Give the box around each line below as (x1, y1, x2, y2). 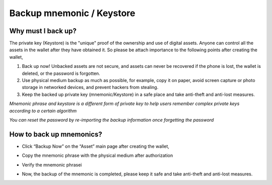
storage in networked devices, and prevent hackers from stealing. (22, 84, 159, 90)
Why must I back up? (9, 27, 77, 35)
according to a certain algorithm (9, 108, 77, 114)
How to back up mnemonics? (9, 130, 103, 138)
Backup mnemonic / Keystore (9, 8, 135, 19)
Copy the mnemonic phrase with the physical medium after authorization (22, 152, 173, 158)
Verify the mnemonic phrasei (22, 161, 82, 168)
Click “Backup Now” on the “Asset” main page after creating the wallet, (22, 143, 170, 149)
